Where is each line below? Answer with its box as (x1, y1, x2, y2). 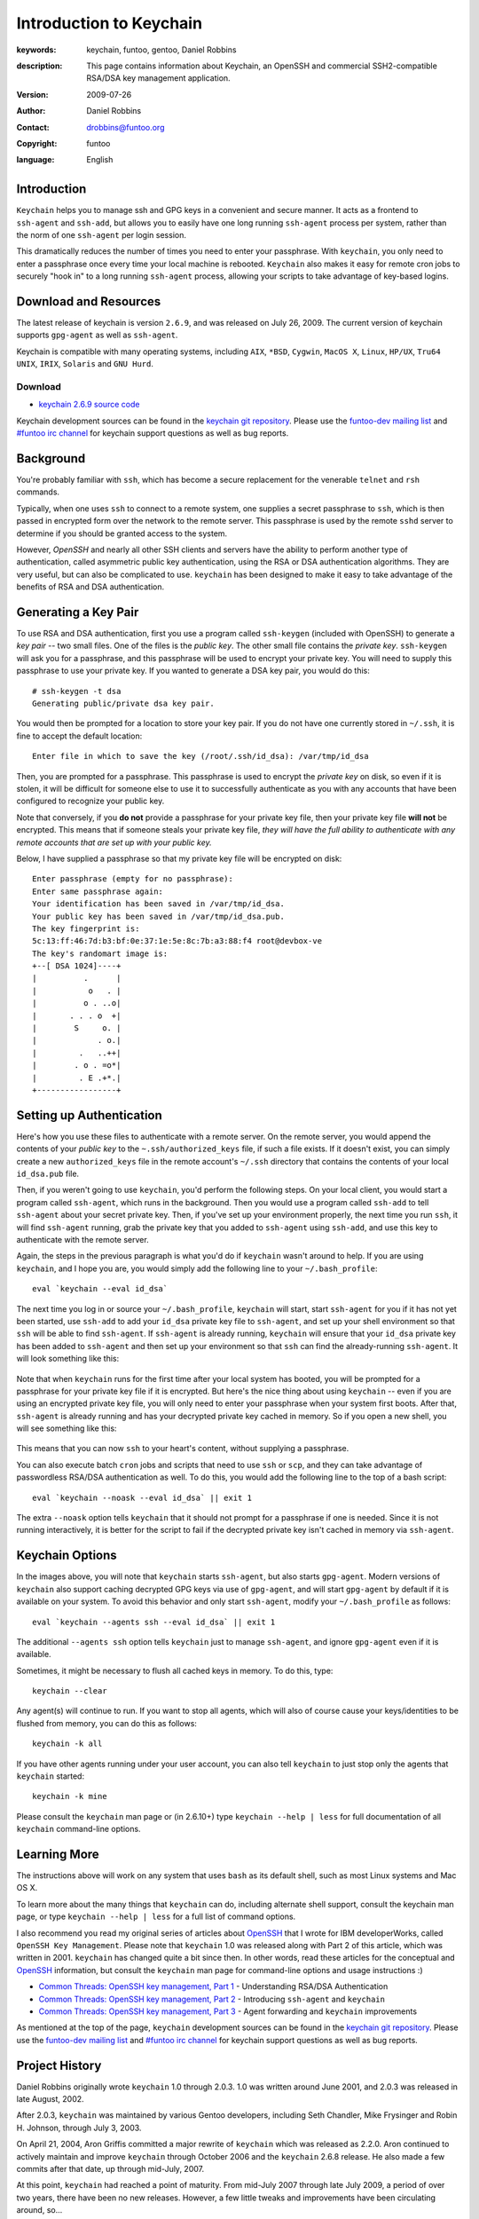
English (86, 154, 114, 165)
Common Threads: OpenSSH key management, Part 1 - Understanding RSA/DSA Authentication (38, 1981, 389, 1992)
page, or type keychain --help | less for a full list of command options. (16, 1911, 296, 1922)
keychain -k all (32, 1739, 103, 1749)
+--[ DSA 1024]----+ (32, 961, 122, 971)
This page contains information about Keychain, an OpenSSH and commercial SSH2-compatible (86, 60, 438, 71)
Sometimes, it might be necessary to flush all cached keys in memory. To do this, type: (16, 1665, 334, 1676)
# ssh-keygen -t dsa (32, 686, 122, 696)
